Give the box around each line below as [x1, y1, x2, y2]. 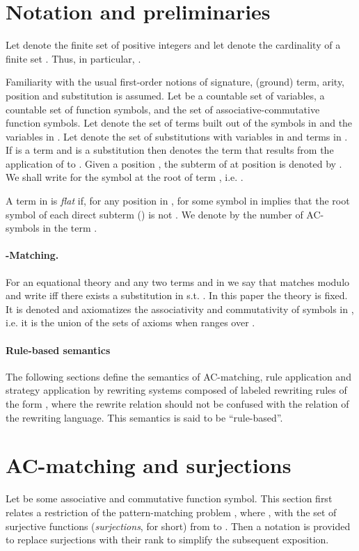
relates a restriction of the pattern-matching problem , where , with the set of [6, 504, 337, 519]
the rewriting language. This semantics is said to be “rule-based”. [6, 410, 283, 424]
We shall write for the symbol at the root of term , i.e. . [6, 170, 244, 184]
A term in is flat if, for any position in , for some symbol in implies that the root [6, 193, 350, 208]
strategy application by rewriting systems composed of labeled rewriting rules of [6, 383, 347, 397]
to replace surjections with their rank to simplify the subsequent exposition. [6, 532, 329, 547]
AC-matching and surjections [6, 451, 292, 479]
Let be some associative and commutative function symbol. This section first [6, 491, 333, 506]
